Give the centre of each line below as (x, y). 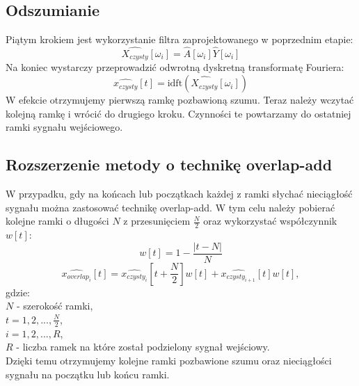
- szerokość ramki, (55, 306)
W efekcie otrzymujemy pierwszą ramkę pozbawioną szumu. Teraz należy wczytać (180, 100)
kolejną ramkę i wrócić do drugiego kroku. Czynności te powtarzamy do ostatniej (178, 113)
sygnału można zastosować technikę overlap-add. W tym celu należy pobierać (170, 207)
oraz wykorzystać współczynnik (270, 221)
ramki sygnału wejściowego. (64, 127)
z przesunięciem (157, 221)
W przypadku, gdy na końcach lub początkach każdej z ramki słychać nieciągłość (179, 194)
